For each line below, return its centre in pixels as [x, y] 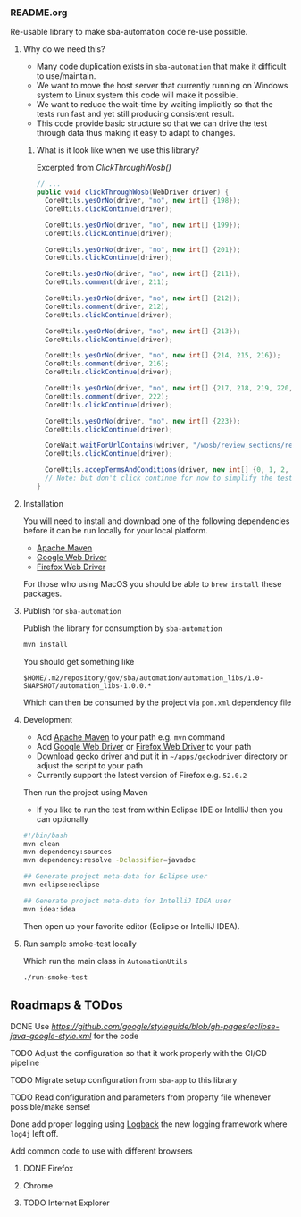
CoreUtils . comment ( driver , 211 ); [106, 282]
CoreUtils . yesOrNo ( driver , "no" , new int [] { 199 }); [142, 225]
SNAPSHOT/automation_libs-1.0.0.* [87, 685]
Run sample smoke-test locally [79, 944]
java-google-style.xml [51, 1036]
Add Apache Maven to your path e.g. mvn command [131, 737]
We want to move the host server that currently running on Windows [162, 86]
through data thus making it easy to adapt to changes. [136, 133]
